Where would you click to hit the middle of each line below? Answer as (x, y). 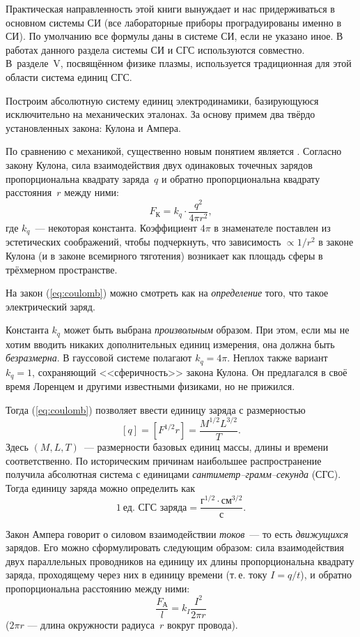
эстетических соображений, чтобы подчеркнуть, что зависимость (143, 242)
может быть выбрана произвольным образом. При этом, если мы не (206, 330)
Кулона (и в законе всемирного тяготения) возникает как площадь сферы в (164, 255)
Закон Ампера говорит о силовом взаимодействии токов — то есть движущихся (177, 533)
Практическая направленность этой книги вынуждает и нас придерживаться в (170, 8)
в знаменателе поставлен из (272, 227)
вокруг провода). (202, 625)
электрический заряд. (50, 306)
